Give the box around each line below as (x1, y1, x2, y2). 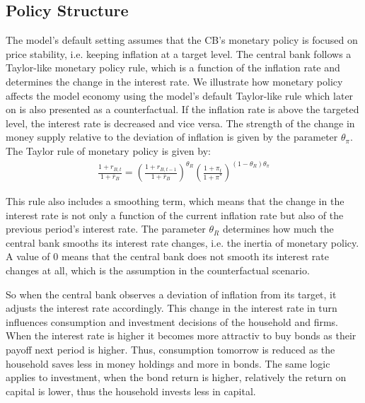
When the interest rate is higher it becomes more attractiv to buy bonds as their (6, 328, 357, 343)
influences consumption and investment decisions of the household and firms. (6, 314, 338, 329)
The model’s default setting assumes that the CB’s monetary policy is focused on (6, 33, 358, 47)
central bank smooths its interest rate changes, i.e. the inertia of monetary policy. (6, 235, 359, 250)
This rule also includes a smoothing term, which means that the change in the (6, 194, 344, 209)
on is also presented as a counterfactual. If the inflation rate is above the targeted (6, 102, 359, 117)
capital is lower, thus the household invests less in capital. (6, 383, 256, 398)
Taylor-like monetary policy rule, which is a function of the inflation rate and (6, 60, 340, 75)
